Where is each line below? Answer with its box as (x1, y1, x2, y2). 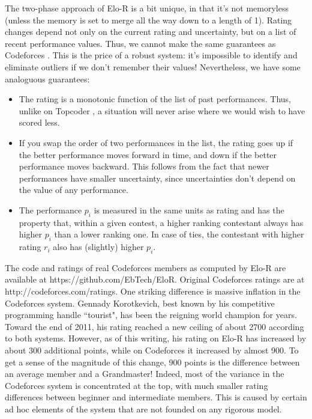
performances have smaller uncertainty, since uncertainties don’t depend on (19, 171, 296, 184)
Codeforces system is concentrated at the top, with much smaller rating (5, 379, 268, 391)
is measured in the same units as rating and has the (94, 203, 284, 216)
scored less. (19, 116, 60, 129)
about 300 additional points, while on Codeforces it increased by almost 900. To (5, 344, 299, 356)
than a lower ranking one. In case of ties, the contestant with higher (54, 228, 304, 240)
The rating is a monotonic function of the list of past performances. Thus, (19, 93, 291, 105)
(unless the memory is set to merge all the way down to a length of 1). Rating (5, 13, 292, 26)
